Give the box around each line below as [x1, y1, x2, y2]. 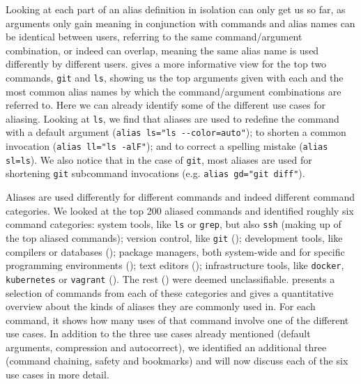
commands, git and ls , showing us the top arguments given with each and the [6, 70, 344, 84]
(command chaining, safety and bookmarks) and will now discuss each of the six [6, 353, 348, 368]
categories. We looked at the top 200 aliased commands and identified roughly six [6, 203, 354, 217]
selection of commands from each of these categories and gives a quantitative [6, 285, 334, 300]
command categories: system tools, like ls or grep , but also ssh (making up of [6, 217, 341, 231]
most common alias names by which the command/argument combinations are [6, 84, 341, 98]
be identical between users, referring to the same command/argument [6, 29, 302, 44]
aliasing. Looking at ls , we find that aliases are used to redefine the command [6, 111, 339, 125]
